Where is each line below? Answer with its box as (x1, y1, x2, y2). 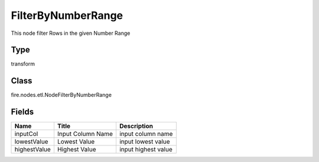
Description (119, 122, 154, 130)
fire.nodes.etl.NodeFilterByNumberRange (11, 92, 112, 99)
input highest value (119, 145, 172, 154)
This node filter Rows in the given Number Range (11, 30, 131, 37)
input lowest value (119, 138, 171, 146)
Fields (11, 107, 34, 117)
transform (11, 60, 35, 67)
